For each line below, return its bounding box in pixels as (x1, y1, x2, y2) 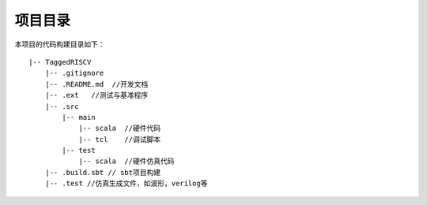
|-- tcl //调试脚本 (78, 135, 161, 143)
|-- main (62, 113, 96, 121)
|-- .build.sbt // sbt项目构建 (44, 168, 161, 177)
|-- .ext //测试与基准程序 (44, 91, 149, 100)
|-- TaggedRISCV (28, 58, 92, 66)
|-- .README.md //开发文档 (44, 80, 149, 88)
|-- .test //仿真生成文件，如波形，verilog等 (44, 179, 208, 188)
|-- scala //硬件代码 (78, 124, 161, 133)
